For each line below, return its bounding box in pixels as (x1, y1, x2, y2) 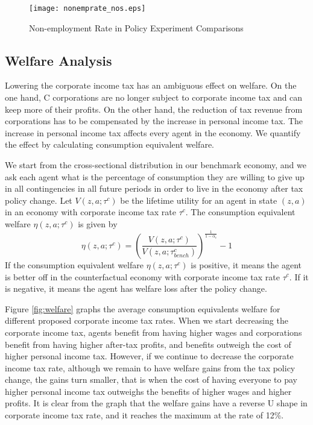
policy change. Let (5, 194, 72, 206)
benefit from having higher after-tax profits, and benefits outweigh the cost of (5, 338, 291, 350)
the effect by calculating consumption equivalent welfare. (5, 138, 214, 151)
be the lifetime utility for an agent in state (120, 194, 277, 206)
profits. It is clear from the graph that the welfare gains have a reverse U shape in (5, 397, 308, 409)
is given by (78, 217, 118, 230)
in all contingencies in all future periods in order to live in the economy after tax (5, 182, 303, 195)
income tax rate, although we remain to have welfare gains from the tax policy (5, 361, 296, 374)
